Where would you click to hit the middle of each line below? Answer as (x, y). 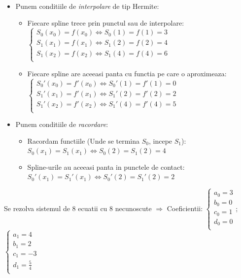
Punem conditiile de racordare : (62, 124)
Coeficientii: (185, 208)
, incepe (161, 140)
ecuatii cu (93, 208)
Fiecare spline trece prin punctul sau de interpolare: (106, 22)
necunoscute (133, 208)
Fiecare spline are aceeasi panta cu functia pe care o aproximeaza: (127, 73)
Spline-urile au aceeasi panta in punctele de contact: (106, 167)
